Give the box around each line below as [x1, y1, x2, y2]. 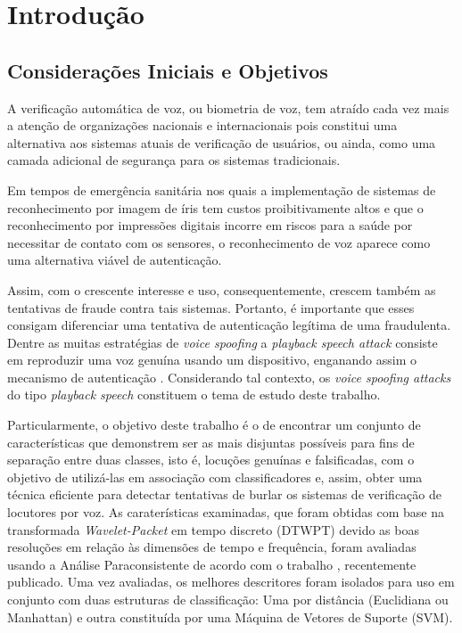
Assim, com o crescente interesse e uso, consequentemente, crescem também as [7, 280, 436, 299]
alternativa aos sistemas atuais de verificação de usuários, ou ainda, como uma [7, 133, 436, 152]
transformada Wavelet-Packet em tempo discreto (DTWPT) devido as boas [7, 520, 419, 538]
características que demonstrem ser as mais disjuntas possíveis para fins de [7, 432, 415, 451]
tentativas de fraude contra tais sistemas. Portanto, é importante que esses [7, 298, 415, 316]
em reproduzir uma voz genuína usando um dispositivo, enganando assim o [7, 350, 417, 369]
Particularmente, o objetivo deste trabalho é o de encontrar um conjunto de [7, 415, 421, 434]
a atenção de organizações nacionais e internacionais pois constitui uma [7, 116, 398, 135]
